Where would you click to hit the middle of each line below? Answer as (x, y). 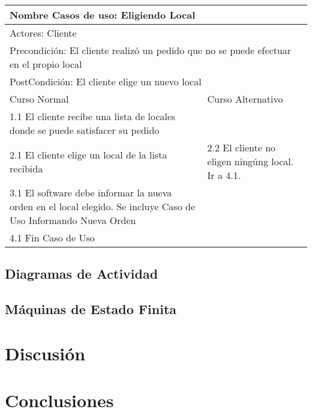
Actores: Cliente (43, 33)
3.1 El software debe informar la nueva (91, 192)
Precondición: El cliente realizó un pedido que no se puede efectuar (151, 50)
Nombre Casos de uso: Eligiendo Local (103, 15)
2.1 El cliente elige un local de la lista (88, 154)
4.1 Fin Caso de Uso (52, 238)
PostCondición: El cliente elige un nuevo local (106, 81)
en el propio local (46, 64)
